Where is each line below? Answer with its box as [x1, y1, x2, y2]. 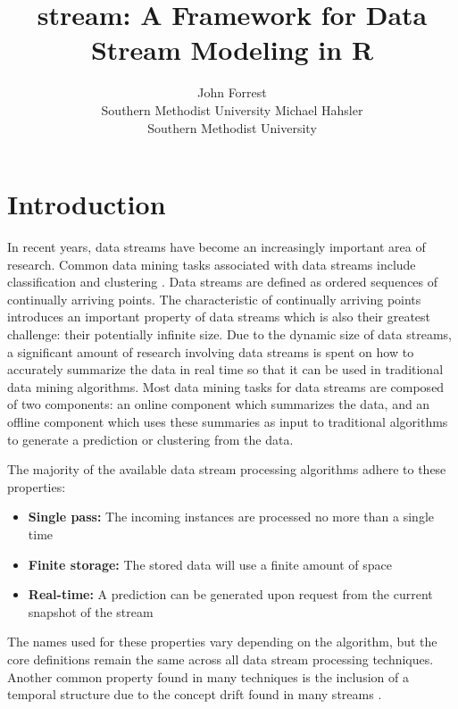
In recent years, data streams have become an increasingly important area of [7, 238, 426, 256]
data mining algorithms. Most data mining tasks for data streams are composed [7, 377, 445, 396]
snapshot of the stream [28, 602, 154, 621]
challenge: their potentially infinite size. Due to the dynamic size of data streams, [7, 325, 452, 343]
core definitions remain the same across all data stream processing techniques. [7, 649, 434, 668]
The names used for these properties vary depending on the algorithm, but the [7, 632, 437, 651]
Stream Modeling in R [90, 31, 374, 68]
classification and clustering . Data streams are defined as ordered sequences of [7, 272, 438, 291]
